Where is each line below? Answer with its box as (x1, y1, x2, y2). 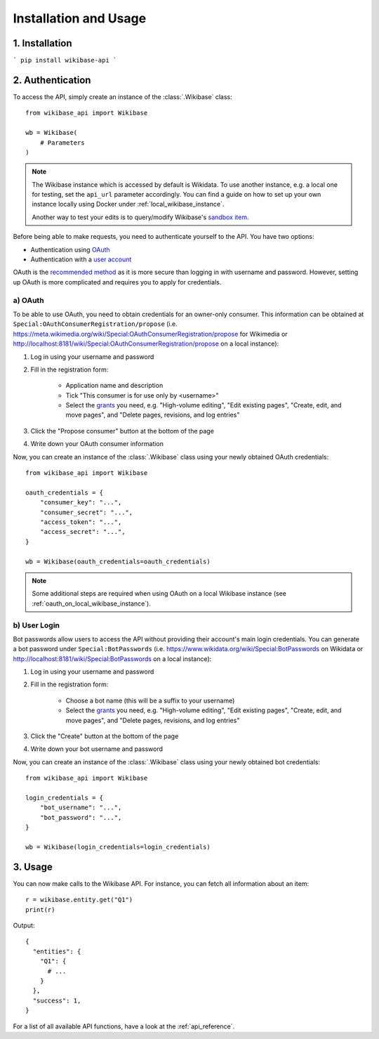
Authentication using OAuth (30, 245, 110, 254)
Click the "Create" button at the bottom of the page (30, 732, 179, 740)
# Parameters (39, 138, 85, 147)
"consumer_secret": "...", (39, 508, 133, 516)
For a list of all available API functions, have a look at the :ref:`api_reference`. (13, 1022, 235, 1031)
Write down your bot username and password (30, 745, 164, 753)
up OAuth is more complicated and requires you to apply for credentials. (13, 277, 222, 286)
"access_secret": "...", (39, 528, 126, 536)
